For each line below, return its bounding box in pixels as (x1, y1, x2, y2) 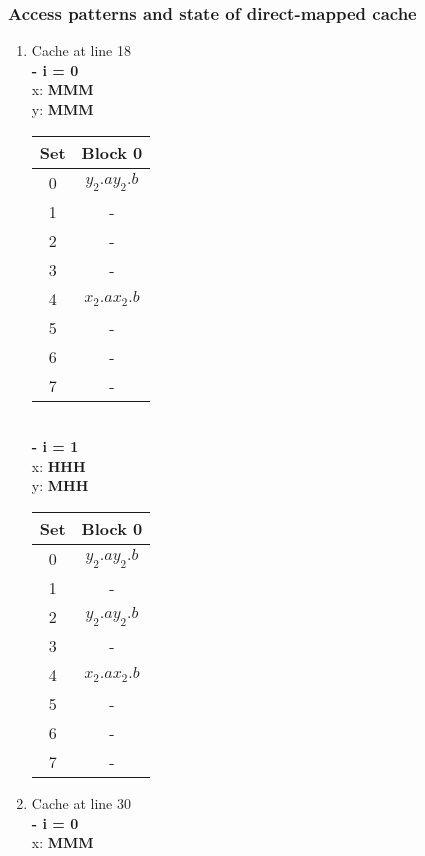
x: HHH (31, 455, 86, 476)
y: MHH (31, 475, 89, 496)
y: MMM (31, 99, 94, 119)
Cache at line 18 (31, 40, 131, 61)
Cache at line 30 (31, 792, 131, 813)
